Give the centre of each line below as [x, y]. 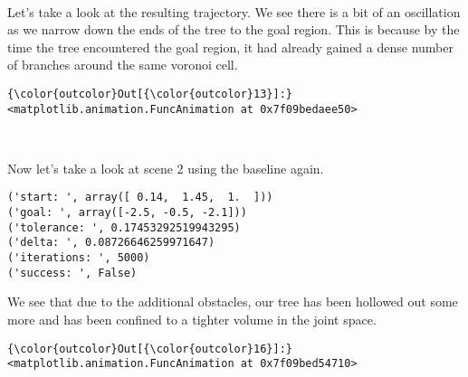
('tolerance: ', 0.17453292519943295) [124, 227]
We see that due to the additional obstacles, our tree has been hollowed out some [233, 302]
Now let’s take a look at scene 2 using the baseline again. [166, 168]
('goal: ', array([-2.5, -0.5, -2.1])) [127, 213]
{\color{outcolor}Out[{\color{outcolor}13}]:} [150, 94]
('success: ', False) [72, 273]
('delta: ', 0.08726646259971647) [111, 243]
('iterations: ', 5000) [79, 258]
